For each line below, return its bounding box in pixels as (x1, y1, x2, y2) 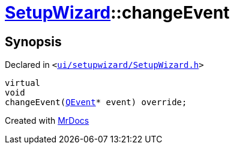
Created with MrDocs (5, 115, 89, 126)
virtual (5, 78, 41, 88)
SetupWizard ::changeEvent (5, 2, 230, 23)
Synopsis (5, 34, 62, 49)
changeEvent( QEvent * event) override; (5, 97, 187, 108)
